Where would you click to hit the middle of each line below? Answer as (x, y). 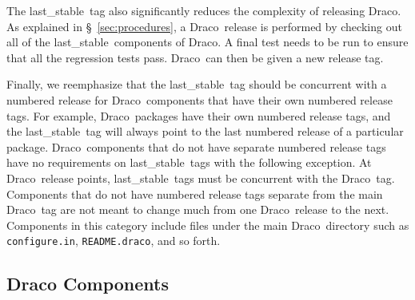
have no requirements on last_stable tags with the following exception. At (189, 162)
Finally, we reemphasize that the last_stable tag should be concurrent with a (197, 84)
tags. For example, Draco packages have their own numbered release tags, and (199, 115)
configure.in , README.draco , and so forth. (114, 241)
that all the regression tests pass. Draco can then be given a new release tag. (195, 57)
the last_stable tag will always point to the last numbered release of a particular (205, 131)
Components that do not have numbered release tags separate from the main (195, 193)
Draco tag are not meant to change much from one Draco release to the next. (198, 209)
